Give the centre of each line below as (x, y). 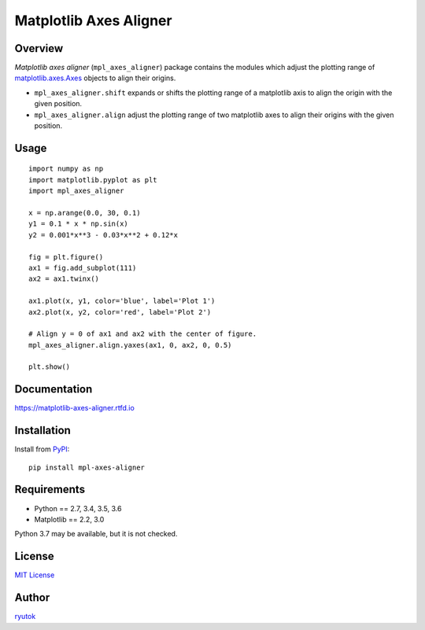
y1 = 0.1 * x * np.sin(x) (79, 224)
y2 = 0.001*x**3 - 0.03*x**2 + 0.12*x (103, 235)
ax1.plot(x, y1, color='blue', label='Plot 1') (122, 301)
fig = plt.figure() (66, 257)
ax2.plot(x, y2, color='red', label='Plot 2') (120, 312)
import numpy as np (66, 169)
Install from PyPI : (42, 449)
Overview (39, 48)
